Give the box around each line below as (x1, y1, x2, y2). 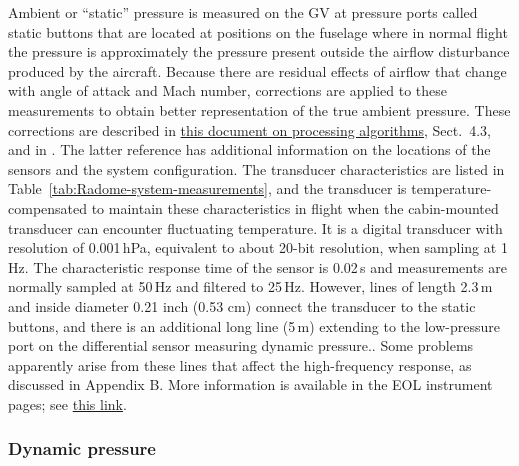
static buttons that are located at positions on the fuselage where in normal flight (8, 21, 508, 42)
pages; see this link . (8, 393, 127, 414)
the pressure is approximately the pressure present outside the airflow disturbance (8, 41, 510, 62)
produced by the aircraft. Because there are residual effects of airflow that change (8, 60, 507, 81)
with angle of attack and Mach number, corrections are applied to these (8, 80, 447, 101)
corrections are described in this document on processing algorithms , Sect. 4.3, (8, 119, 491, 140)
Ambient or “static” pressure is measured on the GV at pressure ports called (8, 2, 478, 22)
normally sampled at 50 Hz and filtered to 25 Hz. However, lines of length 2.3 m (8, 276, 493, 297)
